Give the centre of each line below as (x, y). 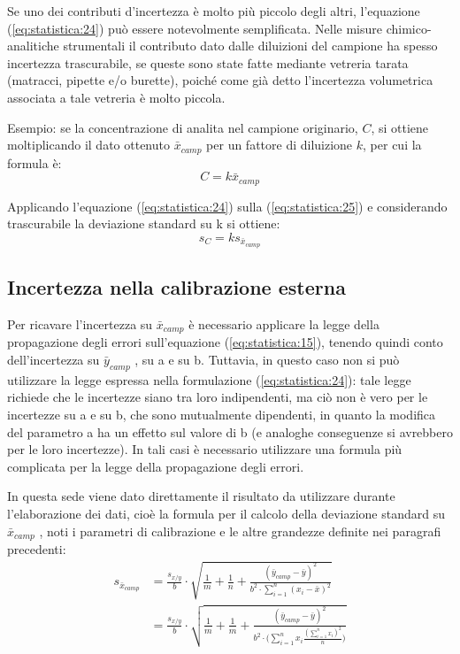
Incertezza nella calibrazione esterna (176, 287)
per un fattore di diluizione (280, 145)
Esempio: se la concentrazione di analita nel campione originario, (183, 127)
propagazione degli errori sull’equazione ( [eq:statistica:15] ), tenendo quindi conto (225, 342)
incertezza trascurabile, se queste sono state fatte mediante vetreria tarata (208, 62)
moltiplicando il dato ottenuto (88, 145)
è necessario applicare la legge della (284, 323)
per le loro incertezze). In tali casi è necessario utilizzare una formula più (205, 449)
